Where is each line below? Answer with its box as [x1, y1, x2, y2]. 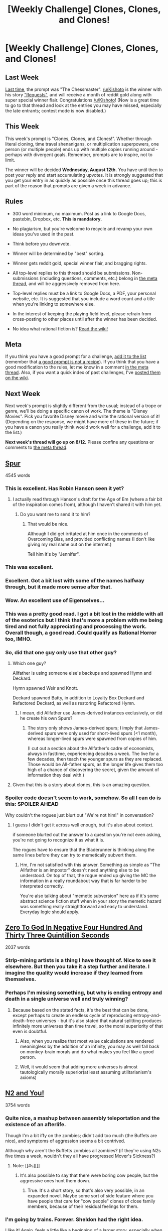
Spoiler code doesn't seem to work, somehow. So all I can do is [5, 794, 161, 801]
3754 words [5, 1102, 30, 1108]
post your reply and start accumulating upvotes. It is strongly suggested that [5, 172, 163, 178]
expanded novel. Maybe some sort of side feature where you [27, 1192, 154, 1198]
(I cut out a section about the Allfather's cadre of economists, [27, 746, 154, 752]
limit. [5, 157, 16, 163]
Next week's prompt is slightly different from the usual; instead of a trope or [5, 403, 162, 409]
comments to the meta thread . [5, 444, 68, 450]
